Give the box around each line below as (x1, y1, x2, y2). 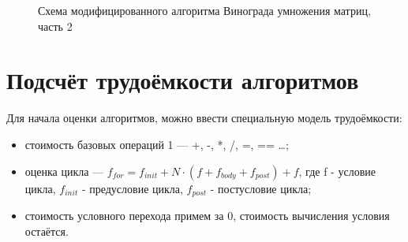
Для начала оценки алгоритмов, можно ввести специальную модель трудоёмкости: (6, 110, 402, 126)
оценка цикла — (24, 162, 104, 179)
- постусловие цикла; (210, 180, 312, 196)
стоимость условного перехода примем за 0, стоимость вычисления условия (24, 207, 390, 223)
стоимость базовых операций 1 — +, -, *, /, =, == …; (24, 136, 289, 152)
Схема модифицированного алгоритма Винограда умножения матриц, (38, 2, 371, 18)
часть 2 (38, 17, 73, 34)
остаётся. (24, 222, 69, 239)
